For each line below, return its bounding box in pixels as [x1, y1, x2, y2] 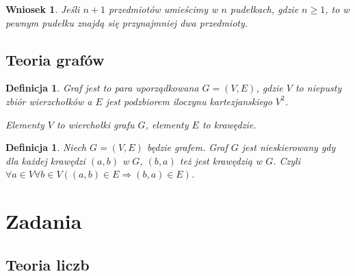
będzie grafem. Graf [146, 140, 228, 154]
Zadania [5, 207, 82, 235]
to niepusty [295, 81, 342, 95]
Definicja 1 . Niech [5, 140, 86, 154]
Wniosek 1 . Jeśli [5, 2, 80, 16]
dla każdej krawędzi [5, 153, 86, 167]
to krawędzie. [202, 117, 257, 131]
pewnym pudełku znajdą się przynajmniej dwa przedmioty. [5, 15, 248, 29]
